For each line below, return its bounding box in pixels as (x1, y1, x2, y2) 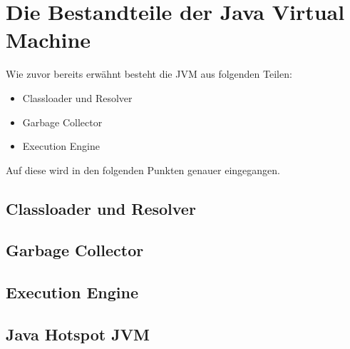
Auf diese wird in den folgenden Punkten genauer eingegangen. (6, 162, 280, 177)
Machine (6, 25, 91, 54)
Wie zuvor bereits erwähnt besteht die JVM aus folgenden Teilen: (6, 66, 292, 81)
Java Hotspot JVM (6, 323, 150, 345)
